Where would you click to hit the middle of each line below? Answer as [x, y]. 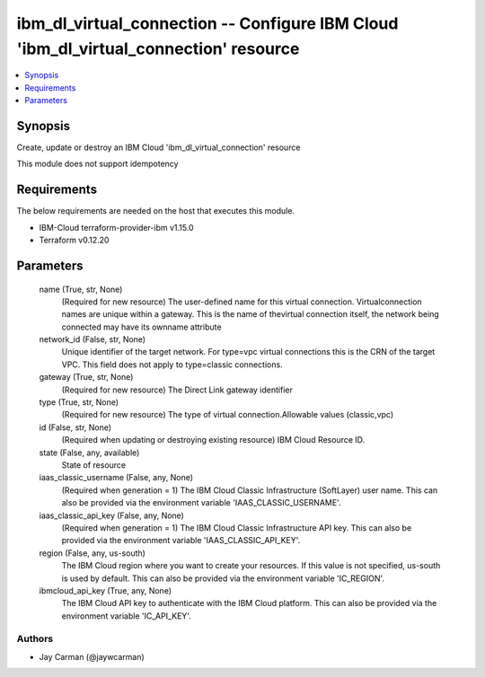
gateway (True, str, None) [86, 377]
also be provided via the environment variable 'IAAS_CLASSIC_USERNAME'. [201, 503]
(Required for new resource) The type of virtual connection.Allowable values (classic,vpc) [228, 415]
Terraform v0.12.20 [74, 240]
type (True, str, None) [79, 402]
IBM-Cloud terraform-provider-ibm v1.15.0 [116, 227]
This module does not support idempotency [97, 164]
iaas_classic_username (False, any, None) [116, 478]
